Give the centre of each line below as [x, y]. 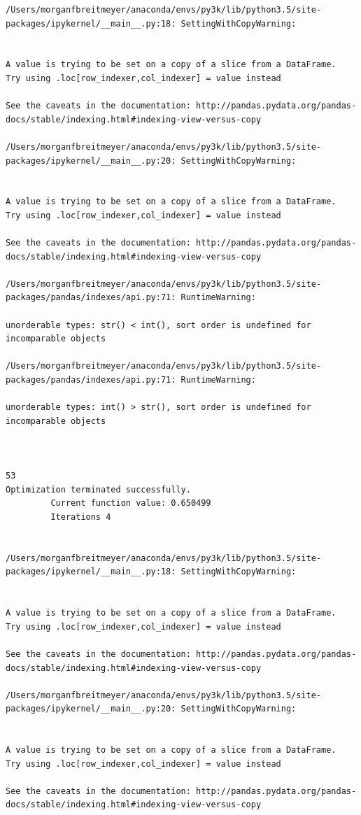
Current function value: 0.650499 [131, 503]
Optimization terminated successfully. [98, 489]
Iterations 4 [81, 517]
